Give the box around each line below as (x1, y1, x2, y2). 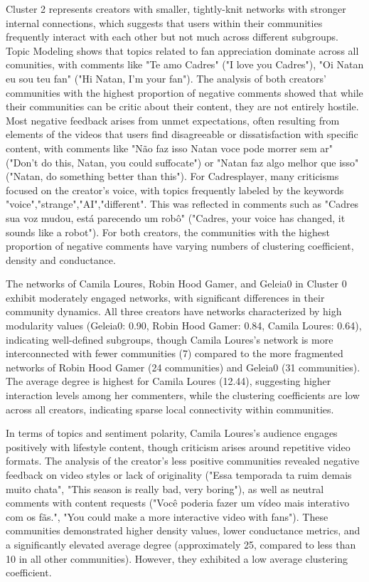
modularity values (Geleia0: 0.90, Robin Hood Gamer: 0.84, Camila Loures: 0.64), (6, 318, 362, 333)
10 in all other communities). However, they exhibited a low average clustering (6, 551, 348, 566)
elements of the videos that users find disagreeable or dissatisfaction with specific (6, 127, 358, 142)
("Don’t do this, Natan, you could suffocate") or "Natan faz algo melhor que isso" (6, 154, 359, 169)
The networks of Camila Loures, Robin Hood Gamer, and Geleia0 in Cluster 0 (6, 276, 347, 291)
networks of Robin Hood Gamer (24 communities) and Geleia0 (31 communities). (6, 359, 360, 374)
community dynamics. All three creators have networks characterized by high (6, 304, 342, 319)
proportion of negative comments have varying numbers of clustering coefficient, (6, 238, 354, 253)
